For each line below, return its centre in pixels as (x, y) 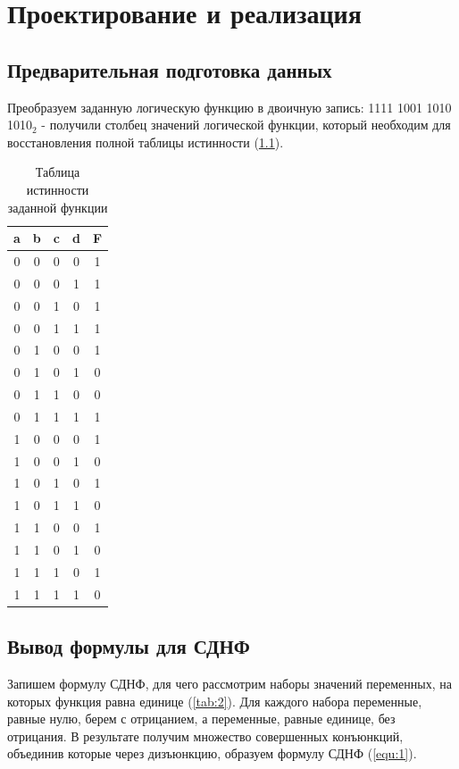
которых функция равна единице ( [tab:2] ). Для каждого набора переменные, (215, 701)
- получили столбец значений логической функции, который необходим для (246, 125)
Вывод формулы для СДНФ (129, 646)
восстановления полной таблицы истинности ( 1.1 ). (146, 142)
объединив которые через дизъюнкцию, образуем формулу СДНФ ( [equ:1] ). (212, 753)
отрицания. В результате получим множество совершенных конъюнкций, (205, 736)
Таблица (58, 172)
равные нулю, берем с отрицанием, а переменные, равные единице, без (201, 719)
